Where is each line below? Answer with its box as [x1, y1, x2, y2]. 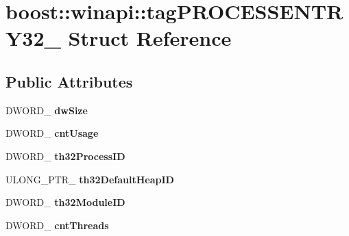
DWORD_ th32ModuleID [5, 195, 125, 209]
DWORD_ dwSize [5, 103, 88, 117]
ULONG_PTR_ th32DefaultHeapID [5, 172, 174, 186]
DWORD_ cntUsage [5, 126, 99, 140]
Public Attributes [5, 70, 133, 92]
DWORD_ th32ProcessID [5, 148, 125, 163]
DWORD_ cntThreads [5, 218, 109, 232]
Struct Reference [68, 24, 232, 52]
